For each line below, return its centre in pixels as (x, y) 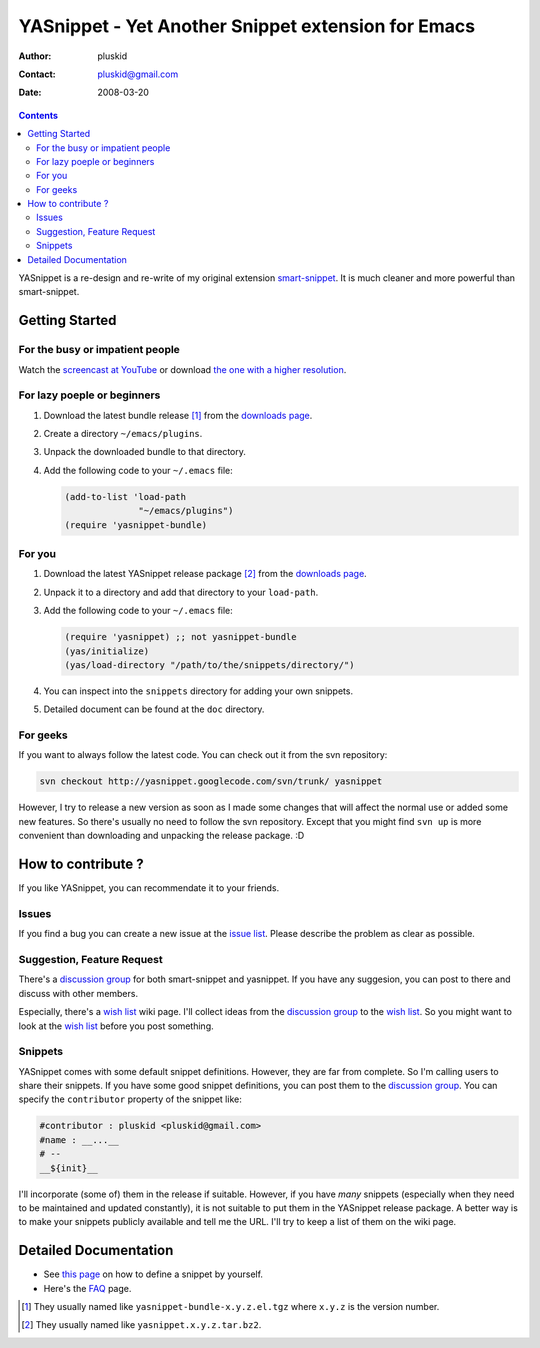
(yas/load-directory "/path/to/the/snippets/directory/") (209, 664)
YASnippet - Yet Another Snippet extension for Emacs (246, 26)
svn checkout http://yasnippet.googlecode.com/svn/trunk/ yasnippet (211, 781)
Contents (38, 115)
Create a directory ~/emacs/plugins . (123, 434)
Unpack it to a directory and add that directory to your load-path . (181, 592)
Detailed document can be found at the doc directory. (154, 709)
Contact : (37, 74)
